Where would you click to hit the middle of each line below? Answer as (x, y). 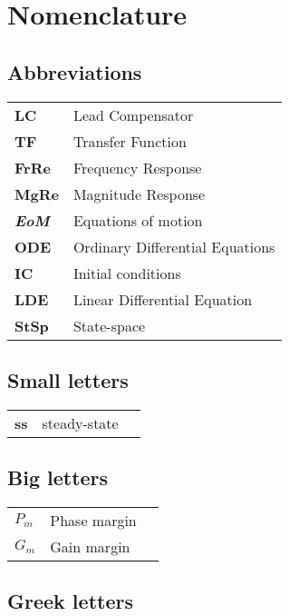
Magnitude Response (139, 194)
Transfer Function (130, 141)
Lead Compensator (133, 114)
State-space (109, 325)
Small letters (68, 379)
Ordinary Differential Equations (174, 246)
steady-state (80, 422)
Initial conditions (127, 273)
